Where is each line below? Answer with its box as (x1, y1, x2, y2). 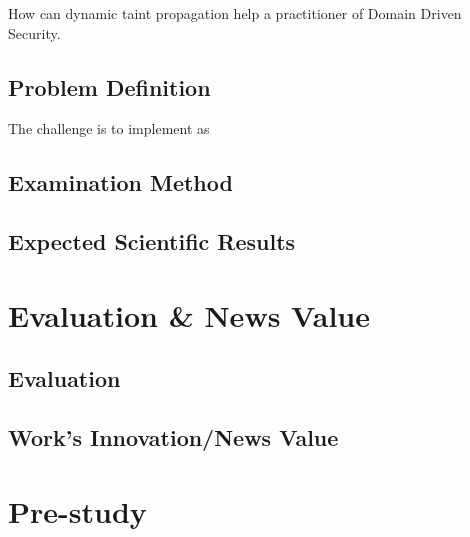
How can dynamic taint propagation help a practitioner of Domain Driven (8, 3, 462, 23)
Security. (8, 22, 61, 43)
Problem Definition (8, 71, 211, 102)
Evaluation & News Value (8, 294, 370, 335)
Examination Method (8, 167, 233, 198)
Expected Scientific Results (8, 226, 296, 257)
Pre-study (8, 490, 147, 531)
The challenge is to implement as (8, 118, 210, 139)
